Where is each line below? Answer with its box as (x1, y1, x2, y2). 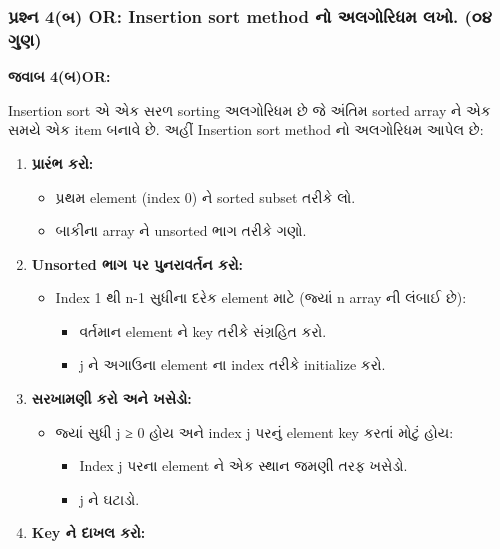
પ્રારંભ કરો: (31, 152, 94, 173)
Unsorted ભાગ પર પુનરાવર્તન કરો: (31, 253, 244, 274)
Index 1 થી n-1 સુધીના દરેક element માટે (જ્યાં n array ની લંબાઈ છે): (55, 287, 467, 308)
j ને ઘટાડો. (79, 488, 140, 509)
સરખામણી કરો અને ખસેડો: (31, 388, 192, 409)
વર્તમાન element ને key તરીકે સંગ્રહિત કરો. (79, 320, 327, 341)
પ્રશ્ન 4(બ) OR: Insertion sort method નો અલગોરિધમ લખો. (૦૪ (8, 3, 492, 28)
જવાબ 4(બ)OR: (8, 66, 111, 87)
